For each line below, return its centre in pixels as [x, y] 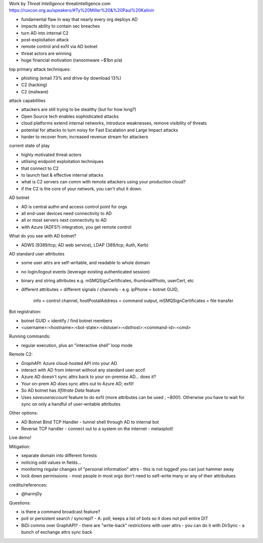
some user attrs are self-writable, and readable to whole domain [86, 263]
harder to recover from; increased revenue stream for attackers [85, 137]
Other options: [23, 413]
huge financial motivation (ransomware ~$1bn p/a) [72, 60]
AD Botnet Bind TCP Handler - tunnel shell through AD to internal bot [90, 422]
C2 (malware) [35, 91]
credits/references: [28, 485]
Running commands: [30, 336]
